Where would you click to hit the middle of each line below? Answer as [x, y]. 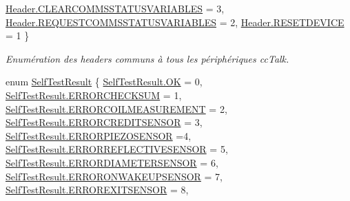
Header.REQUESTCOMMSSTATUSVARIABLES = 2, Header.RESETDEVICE [175, 22]
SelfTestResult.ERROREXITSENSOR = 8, [97, 190]
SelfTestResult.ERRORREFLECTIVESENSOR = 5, [117, 149]
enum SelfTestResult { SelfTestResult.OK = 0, [104, 82]
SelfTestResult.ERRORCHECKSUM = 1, [94, 95]
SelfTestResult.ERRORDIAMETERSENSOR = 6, [112, 162]
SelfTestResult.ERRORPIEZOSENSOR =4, [99, 135]
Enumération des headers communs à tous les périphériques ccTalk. [147, 58]
